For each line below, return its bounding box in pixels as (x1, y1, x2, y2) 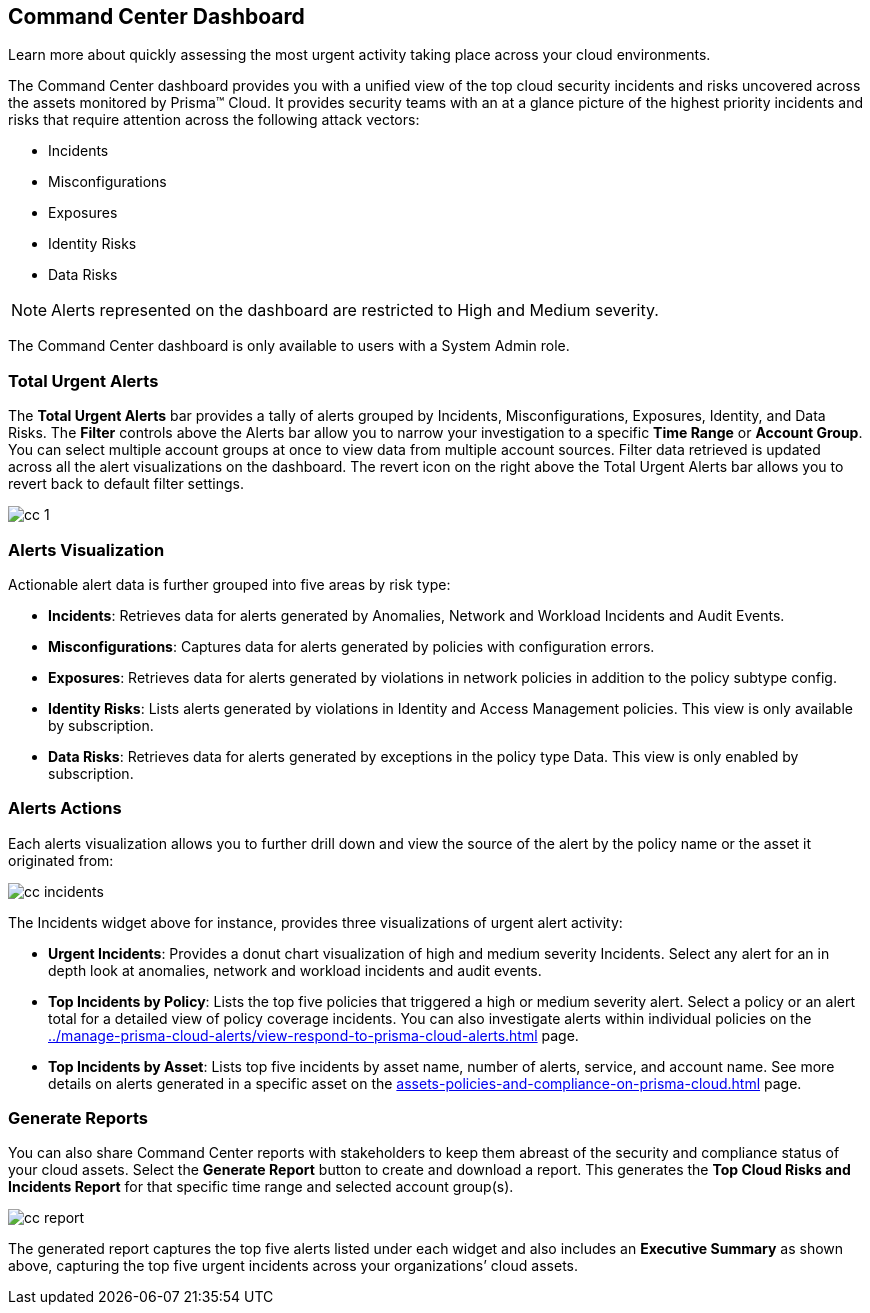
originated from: (8, 851, 114, 869)
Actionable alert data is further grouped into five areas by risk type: (8, 575, 451, 593)
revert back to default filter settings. (8, 475, 244, 493)
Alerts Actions (8, 798, 122, 819)
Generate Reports (8, 1108, 148, 1129)
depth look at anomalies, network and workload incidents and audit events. (48, 961, 542, 979)
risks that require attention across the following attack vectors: (8, 111, 420, 129)
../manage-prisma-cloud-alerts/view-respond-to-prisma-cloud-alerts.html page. (48, 1026, 579, 1044)
